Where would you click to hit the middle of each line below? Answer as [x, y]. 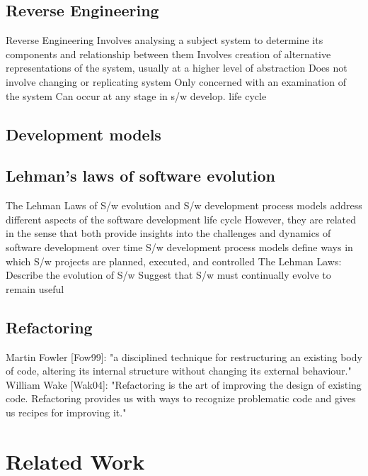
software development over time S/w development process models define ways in [179, 247]
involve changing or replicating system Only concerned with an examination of [176, 81]
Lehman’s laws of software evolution [141, 176]
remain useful [35, 288]
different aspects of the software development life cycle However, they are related [181, 219]
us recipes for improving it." [66, 412]
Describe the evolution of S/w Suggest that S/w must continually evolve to [168, 275]
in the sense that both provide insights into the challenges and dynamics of [168, 233]
